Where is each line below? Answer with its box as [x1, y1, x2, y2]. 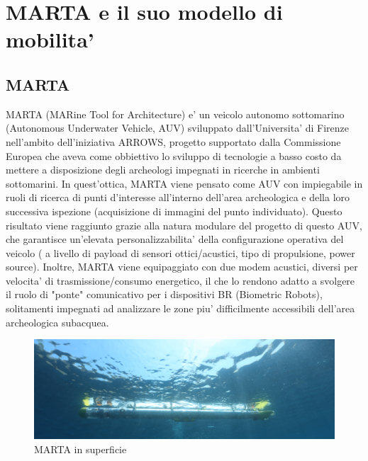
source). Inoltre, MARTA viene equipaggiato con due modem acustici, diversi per [6, 259, 358, 274]
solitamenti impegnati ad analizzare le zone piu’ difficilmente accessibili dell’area [6, 301, 355, 316]
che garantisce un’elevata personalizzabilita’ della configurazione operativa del [6, 232, 344, 246]
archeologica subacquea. [6, 314, 109, 329]
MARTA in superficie [34, 442, 127, 457]
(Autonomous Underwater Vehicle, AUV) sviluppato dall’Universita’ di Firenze [6, 120, 350, 135]
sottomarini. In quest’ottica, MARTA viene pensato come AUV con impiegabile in [6, 176, 363, 190]
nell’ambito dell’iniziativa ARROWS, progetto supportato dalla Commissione [6, 134, 341, 149]
